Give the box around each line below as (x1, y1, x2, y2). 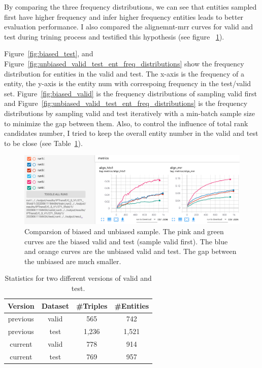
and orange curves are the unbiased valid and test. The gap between (24, 246, 237, 256)
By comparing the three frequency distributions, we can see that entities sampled (4, 2, 257, 12)
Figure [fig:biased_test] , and (4, 48, 93, 59)
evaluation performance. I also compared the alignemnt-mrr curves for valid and (4, 21, 253, 32)
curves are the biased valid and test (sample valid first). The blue (24, 236, 228, 246)
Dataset (41, 300, 69, 311)
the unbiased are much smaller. (24, 255, 121, 266)
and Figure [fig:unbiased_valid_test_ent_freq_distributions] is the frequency (4, 98, 248, 108)
